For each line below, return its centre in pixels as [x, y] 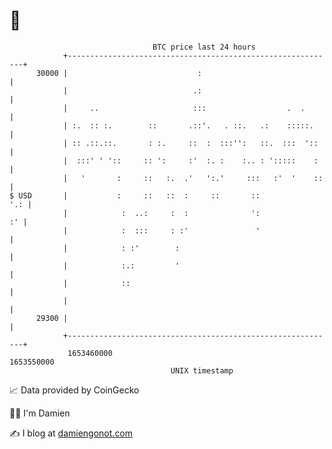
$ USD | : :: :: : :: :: [135, 195]
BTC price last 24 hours [204, 47]
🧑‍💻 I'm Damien [40, 413]
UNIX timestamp [202, 370]
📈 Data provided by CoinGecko [74, 390]
